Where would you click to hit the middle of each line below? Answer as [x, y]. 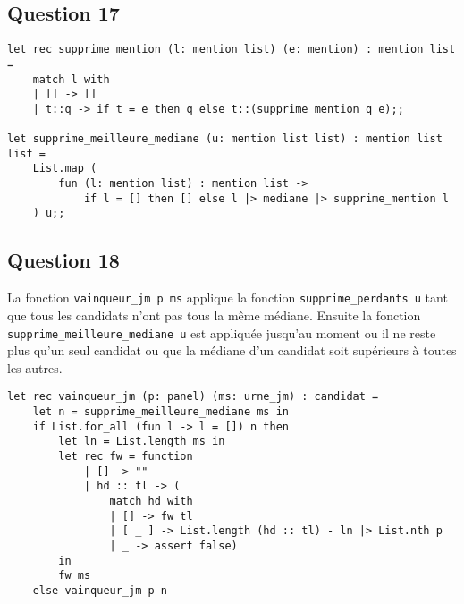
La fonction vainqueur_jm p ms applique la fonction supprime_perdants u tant [228, 298]
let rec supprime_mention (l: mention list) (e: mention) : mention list [232, 50]
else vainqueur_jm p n [100, 590]
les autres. [35, 367]
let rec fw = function [126, 456]
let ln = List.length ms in [142, 442]
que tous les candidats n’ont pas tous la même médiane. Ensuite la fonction [214, 315]
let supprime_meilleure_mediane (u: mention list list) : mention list [225, 139]
